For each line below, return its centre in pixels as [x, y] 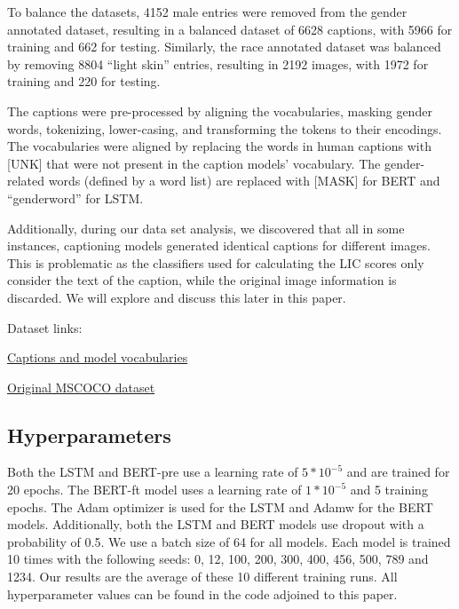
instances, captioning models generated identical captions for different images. [219, 245]
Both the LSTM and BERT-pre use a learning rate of [153, 472]
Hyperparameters [89, 435]
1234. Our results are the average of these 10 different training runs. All [202, 577]
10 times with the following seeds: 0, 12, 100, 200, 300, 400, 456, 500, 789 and [218, 559]
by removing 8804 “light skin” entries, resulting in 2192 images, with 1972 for [218, 63]
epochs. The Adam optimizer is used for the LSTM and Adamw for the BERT [220, 506]
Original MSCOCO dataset [81, 387]
